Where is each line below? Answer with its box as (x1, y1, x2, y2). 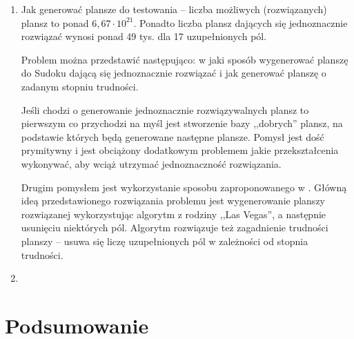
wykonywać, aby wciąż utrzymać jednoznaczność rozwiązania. (21, 156, 282, 171)
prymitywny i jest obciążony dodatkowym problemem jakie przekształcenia (21, 143, 339, 157)
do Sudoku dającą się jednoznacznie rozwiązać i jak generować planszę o (21, 66, 326, 80)
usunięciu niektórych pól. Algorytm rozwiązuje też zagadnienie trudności (21, 220, 328, 235)
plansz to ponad (21, 15, 89, 30)
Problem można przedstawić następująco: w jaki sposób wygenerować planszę (21, 52, 348, 66)
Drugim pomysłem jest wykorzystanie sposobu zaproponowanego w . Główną (21, 180, 347, 194)
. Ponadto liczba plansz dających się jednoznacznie (133, 15, 348, 30)
